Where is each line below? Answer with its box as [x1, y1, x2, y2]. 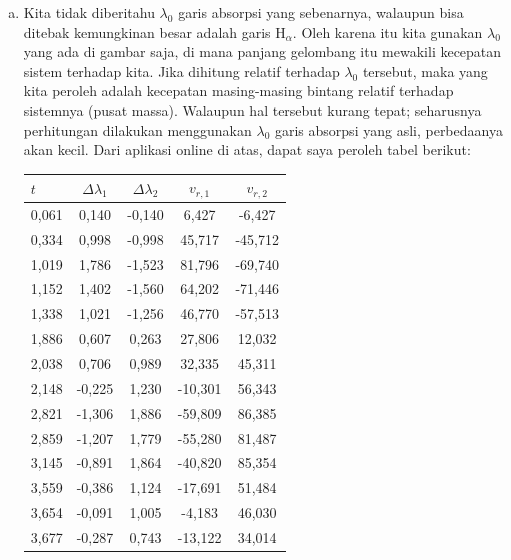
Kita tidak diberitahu [23, 2, 155, 22]
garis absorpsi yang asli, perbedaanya [274, 119, 503, 140]
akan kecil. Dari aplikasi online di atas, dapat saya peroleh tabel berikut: [23, 139, 471, 160]
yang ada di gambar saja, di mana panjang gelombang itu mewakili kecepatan [23, 41, 502, 62]
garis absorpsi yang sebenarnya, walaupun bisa [178, 2, 464, 22]
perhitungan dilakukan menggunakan [23, 119, 252, 140]
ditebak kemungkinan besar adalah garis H [23, 21, 286, 42]
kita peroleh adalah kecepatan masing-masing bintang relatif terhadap [23, 80, 454, 101]
